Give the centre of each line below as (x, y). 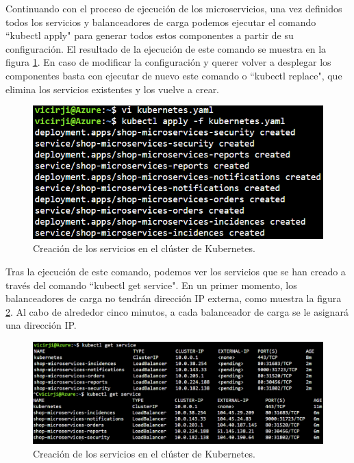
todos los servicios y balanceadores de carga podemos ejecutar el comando (161, 22)
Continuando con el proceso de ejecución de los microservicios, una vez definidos (174, 8)
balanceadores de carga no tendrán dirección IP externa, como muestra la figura (174, 298)
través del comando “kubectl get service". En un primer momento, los (151, 285)
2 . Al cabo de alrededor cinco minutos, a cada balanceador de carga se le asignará (177, 311)
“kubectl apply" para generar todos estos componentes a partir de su (150, 35)
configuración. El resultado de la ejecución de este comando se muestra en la (166, 48)
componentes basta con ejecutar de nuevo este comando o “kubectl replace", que (174, 75)
